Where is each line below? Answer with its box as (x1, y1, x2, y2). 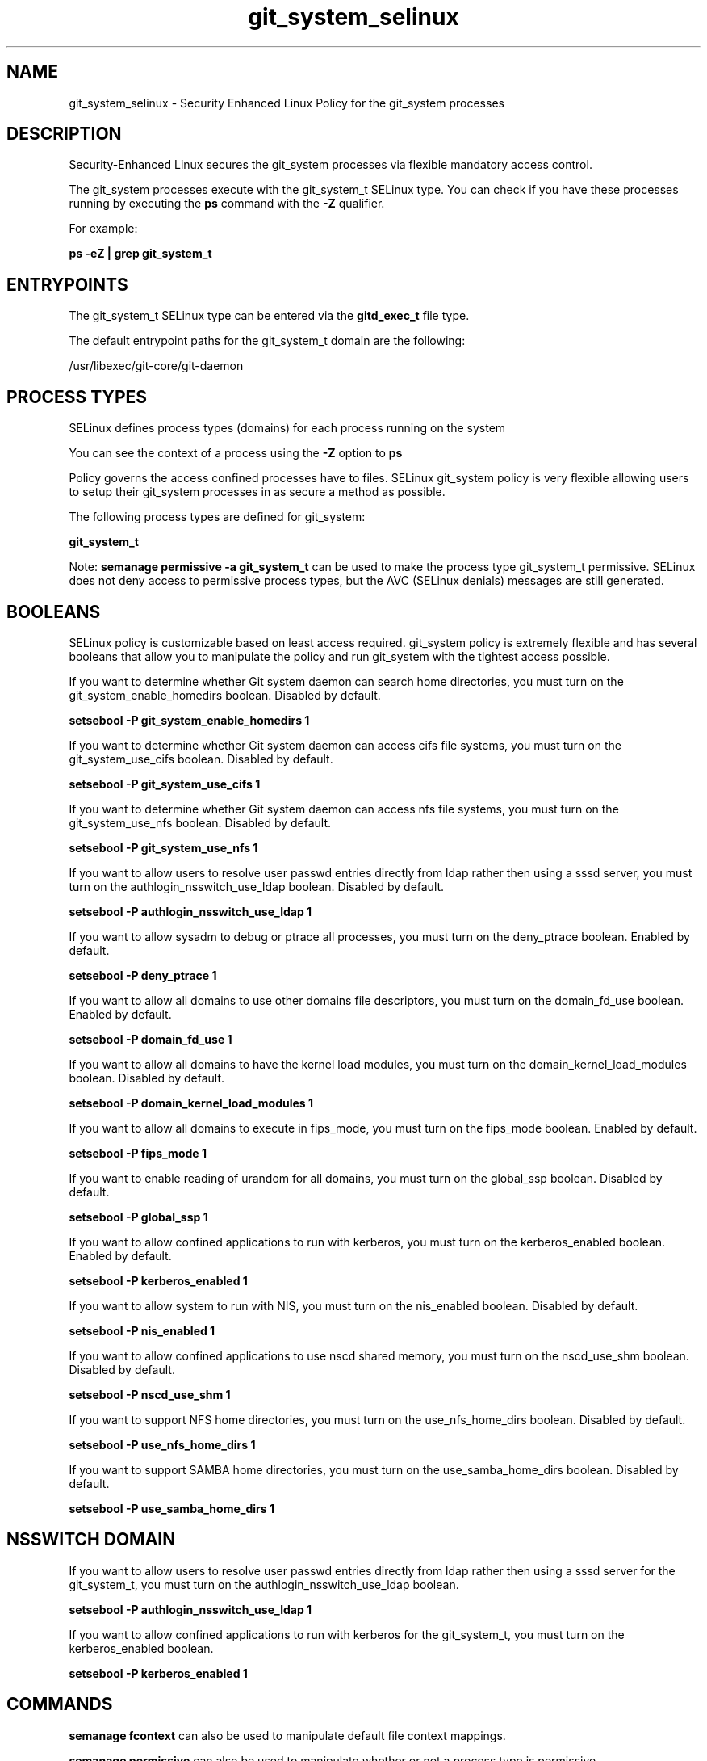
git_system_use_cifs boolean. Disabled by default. (69, 751, 333, 766)
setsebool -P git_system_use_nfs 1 (69, 840, 258, 855)
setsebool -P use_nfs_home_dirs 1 (69, 1437, 256, 1452)
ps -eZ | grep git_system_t (69, 246, 212, 261)
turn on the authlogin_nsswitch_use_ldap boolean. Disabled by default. (69, 879, 445, 893)
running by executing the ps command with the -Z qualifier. (69, 196, 385, 211)
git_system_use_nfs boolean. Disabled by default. (69, 815, 332, 830)
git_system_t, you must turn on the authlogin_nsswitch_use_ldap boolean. (69, 1577, 459, 1591)
